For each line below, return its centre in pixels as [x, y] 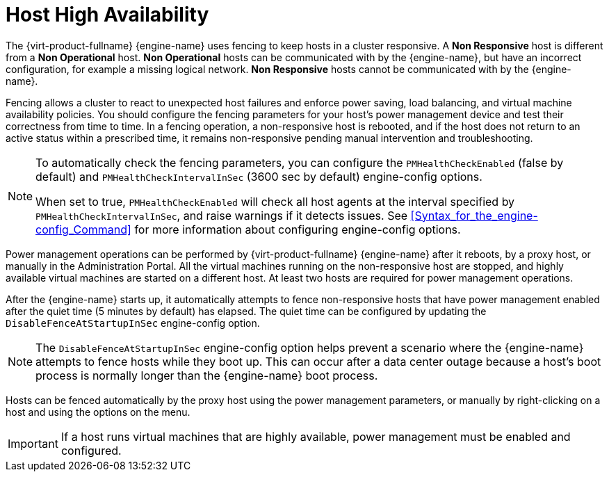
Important [33, 443]
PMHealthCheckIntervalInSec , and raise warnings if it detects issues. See [222, 215]
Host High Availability [107, 15]
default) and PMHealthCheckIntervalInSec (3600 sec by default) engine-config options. [259, 176]
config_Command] [83, 229]
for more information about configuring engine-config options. [298, 229]
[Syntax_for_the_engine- [474, 215]
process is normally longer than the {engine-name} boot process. [207, 375]
